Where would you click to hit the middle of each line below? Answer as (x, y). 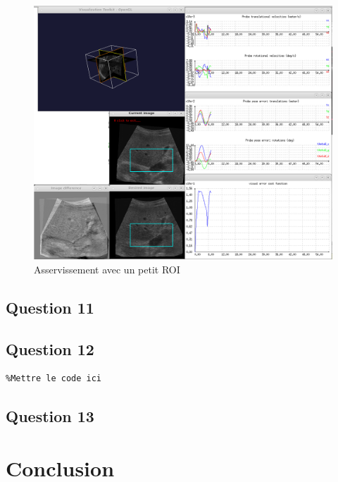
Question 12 (50, 348)
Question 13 (50, 416)
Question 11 (50, 307)
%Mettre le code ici (54, 379)
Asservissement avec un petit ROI (107, 269)
